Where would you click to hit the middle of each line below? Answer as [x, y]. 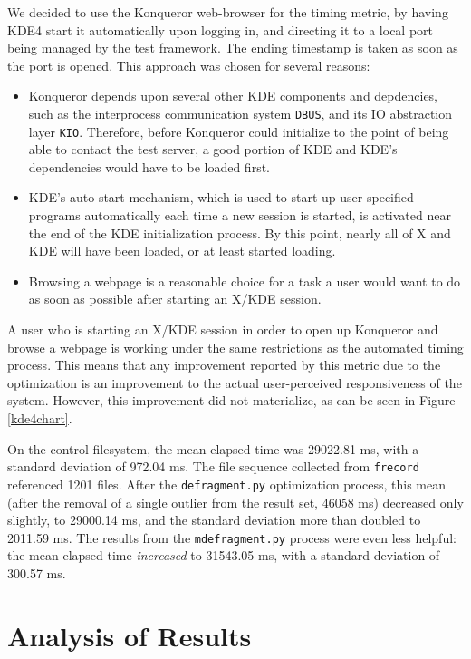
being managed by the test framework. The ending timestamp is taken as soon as [233, 48]
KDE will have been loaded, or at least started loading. [182, 251]
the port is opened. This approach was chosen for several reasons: [189, 65]
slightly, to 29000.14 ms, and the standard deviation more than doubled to [214, 520]
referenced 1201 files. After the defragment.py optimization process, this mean [226, 484]
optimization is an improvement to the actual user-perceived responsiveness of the [235, 382]
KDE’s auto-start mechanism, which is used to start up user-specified [221, 197]
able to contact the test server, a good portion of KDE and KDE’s [213, 149]
